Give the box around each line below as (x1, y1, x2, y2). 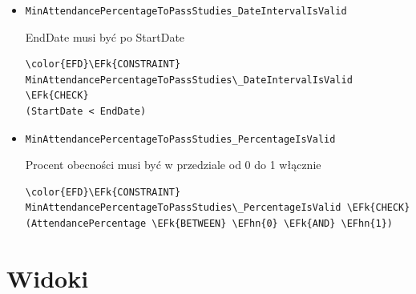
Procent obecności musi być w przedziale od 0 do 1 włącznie (25, 156, 321, 173)
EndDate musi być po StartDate (25, 28, 185, 45)
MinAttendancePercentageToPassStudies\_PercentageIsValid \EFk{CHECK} (25, 202, 410, 214)
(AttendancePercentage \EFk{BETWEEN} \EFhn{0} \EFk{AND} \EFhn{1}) (25, 218, 393, 230)
